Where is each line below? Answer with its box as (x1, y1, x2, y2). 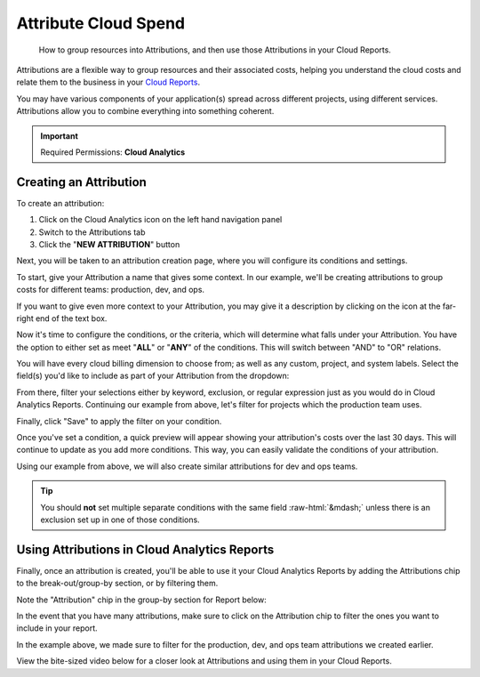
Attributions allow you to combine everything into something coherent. (16, 106, 275, 117)
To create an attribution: (16, 197, 105, 208)
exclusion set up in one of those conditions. (40, 514, 200, 525)
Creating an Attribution (16, 174, 147, 189)
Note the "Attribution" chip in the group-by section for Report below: (16, 594, 267, 605)
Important (40, 130, 79, 141)
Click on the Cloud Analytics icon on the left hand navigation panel (38, 214, 283, 225)
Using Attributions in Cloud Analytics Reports (16, 542, 275, 557)
